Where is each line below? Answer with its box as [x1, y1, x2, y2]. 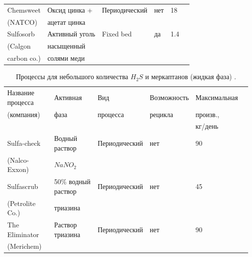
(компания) [7, 109, 40, 119]
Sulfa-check [7, 137, 41, 148]
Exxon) [7, 164, 29, 174]
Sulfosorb [7, 29, 35, 39]
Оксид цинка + [47, 4, 93, 15]
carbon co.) [7, 53, 41, 63]
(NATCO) [7, 17, 37, 27]
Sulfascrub [7, 181, 38, 191]
